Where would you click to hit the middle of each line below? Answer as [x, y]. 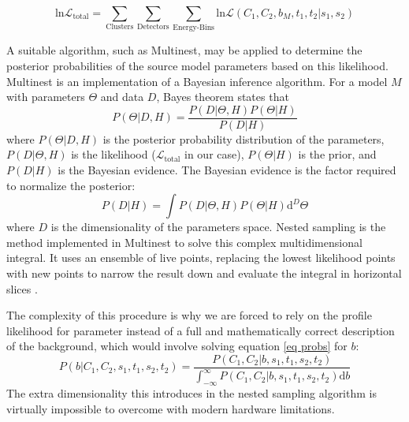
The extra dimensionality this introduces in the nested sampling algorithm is [191, 393]
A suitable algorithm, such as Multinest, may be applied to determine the [184, 50]
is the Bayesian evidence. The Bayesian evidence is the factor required [227, 169]
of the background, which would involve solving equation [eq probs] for [177, 346]
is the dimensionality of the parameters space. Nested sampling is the [218, 227]
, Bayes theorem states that [223, 97]
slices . [22, 288]
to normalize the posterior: [71, 185]
